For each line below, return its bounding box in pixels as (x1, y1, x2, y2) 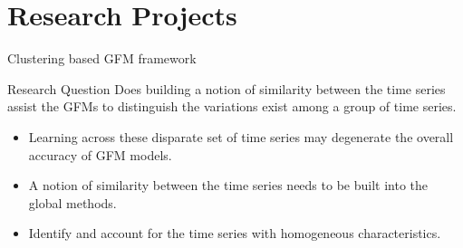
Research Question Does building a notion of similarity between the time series (7, 79, 446, 98)
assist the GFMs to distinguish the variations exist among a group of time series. (7, 97, 457, 116)
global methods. (28, 193, 117, 212)
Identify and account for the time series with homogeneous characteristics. (28, 224, 441, 243)
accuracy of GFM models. (28, 145, 172, 164)
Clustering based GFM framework (7, 49, 197, 68)
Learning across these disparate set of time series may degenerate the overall (28, 127, 454, 146)
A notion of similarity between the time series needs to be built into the (28, 176, 428, 195)
